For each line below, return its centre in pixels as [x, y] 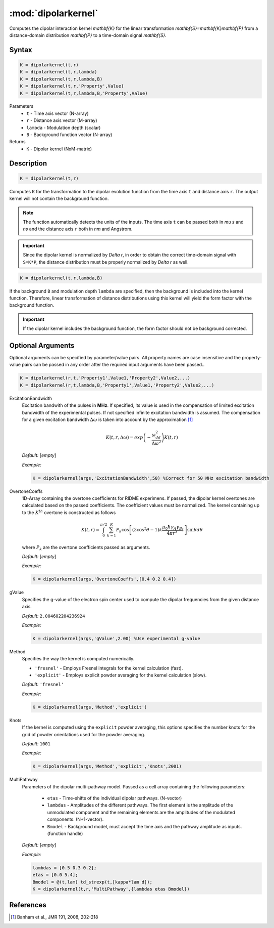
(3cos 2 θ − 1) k [147, 529]
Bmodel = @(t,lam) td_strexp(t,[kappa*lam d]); [92, 882]
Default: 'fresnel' [43, 684]
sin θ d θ [195, 530]
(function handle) [65, 834]
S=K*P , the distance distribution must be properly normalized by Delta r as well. [106, 262]
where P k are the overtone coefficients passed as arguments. [86, 548]
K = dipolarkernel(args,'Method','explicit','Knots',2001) [107, 766]
